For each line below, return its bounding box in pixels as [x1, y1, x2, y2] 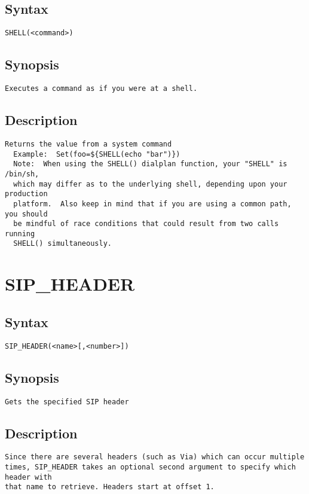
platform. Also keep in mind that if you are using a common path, [13, 199, 292, 208]
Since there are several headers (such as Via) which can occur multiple [5, 453, 305, 462]
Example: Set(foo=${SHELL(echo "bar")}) [13, 150, 180, 158]
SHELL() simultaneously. [13, 239, 112, 248]
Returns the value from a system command [5, 139, 172, 148]
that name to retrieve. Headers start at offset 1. [5, 483, 215, 492]
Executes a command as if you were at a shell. [5, 84, 198, 93]
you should [5, 209, 48, 218]
